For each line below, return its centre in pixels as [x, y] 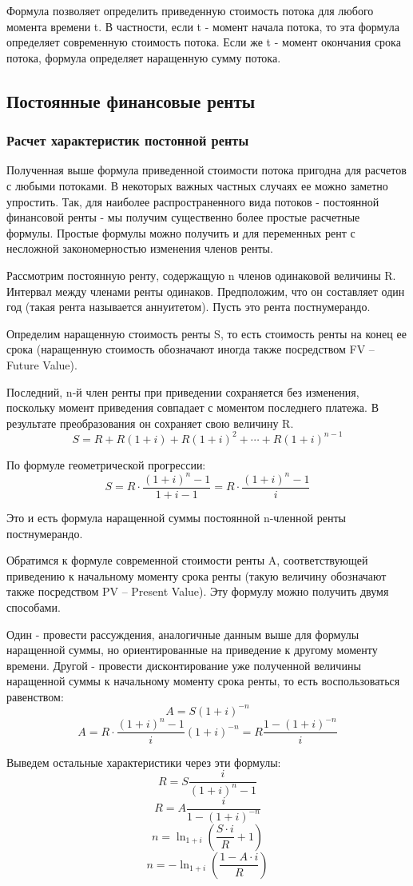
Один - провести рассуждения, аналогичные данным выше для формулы [183, 634]
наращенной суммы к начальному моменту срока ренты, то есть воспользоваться [203, 681]
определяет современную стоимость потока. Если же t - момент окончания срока [204, 42]
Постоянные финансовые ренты [131, 100]
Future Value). [42, 364]
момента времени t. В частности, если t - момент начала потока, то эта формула [203, 26]
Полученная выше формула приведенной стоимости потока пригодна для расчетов [206, 170]
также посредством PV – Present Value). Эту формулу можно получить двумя [198, 591]
